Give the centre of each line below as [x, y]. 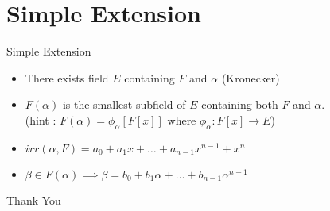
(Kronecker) [250, 77]
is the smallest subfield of [124, 104]
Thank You [34, 199]
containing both [240, 104]
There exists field [67, 77]
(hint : [41, 119]
